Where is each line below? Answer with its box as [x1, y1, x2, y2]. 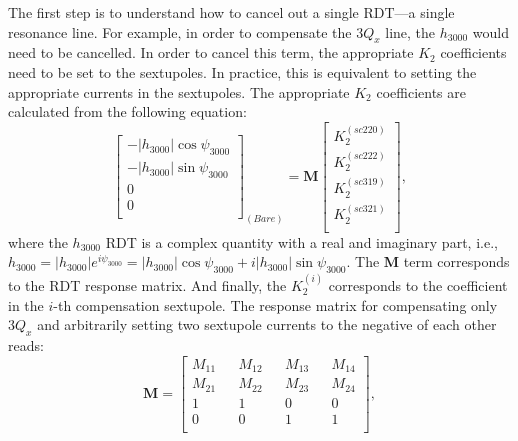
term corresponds [403, 251, 510, 272]
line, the [385, 21, 436, 42]
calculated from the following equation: [8, 101, 247, 122]
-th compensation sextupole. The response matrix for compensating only [53, 294, 498, 315]
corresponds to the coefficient [328, 275, 508, 296]
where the [8, 231, 68, 252]
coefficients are [376, 81, 466, 102]
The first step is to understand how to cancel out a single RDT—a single [8, 2, 455, 22]
